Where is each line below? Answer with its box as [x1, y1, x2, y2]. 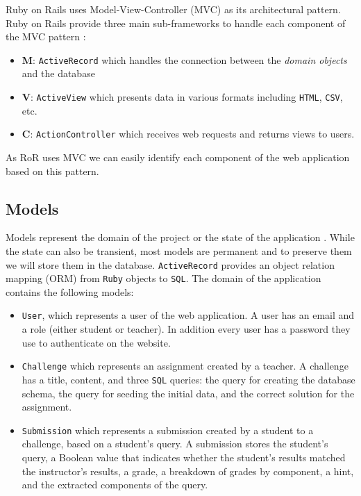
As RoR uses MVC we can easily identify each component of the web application [6, 149, 350, 164]
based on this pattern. [6, 163, 99, 178]
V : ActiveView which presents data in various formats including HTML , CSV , [22, 90, 343, 104]
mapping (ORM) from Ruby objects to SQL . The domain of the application [6, 271, 321, 286]
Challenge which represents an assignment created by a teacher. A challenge [22, 358, 349, 373]
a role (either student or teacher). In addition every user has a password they [22, 322, 351, 336]
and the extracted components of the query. [22, 477, 208, 492]
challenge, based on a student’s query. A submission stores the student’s [22, 436, 328, 451]
